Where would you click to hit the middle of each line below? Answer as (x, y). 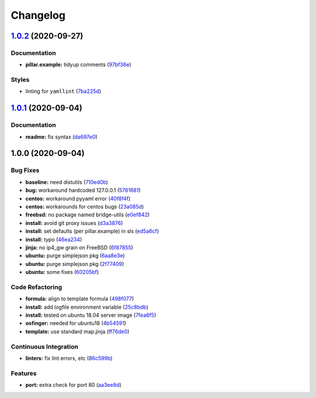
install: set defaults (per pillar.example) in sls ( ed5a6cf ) (92, 231)
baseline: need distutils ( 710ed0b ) (67, 182)
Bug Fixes (25, 171)
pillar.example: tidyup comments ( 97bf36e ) (78, 65)
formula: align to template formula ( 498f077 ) (80, 299)
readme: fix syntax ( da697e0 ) (61, 137)
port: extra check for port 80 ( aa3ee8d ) (73, 385)
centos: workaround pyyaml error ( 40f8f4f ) (78, 198)
